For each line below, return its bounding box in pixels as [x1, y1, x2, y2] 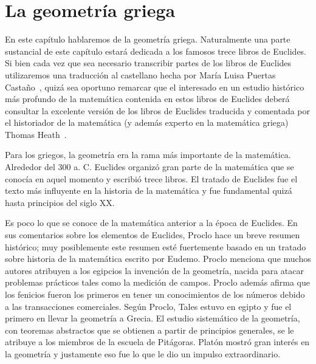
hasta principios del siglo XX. [5, 196, 115, 208]
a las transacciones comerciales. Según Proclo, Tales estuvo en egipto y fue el [5, 300, 292, 312]
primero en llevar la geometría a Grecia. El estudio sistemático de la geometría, [5, 312, 300, 325]
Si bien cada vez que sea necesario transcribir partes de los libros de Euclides [5, 57, 292, 69]
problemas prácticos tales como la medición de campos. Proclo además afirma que [5, 276, 310, 289]
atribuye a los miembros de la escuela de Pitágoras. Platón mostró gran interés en [5, 335, 310, 348]
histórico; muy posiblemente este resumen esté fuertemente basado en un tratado [5, 240, 306, 253]
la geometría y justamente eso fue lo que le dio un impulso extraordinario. [5, 347, 281, 360]
